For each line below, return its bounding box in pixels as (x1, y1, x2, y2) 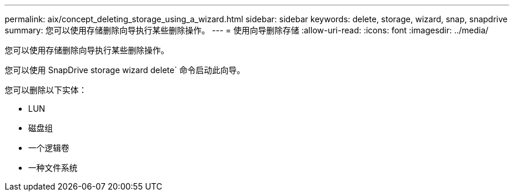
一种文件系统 (28, 163, 77, 173)
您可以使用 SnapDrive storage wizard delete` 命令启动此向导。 (5, 65, 245, 75)
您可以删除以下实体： (5, 85, 87, 95)
